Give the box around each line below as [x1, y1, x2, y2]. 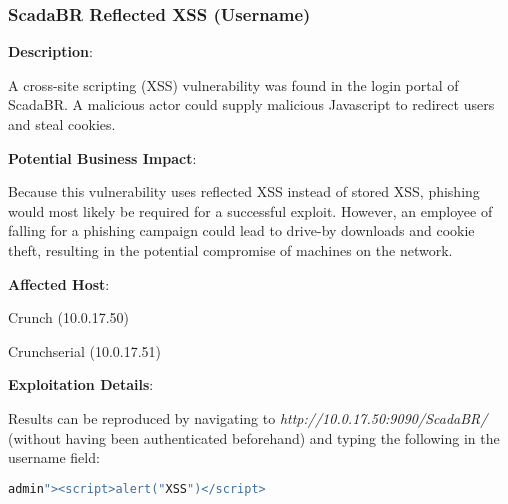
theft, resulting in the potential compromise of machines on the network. [8, 239, 453, 260]
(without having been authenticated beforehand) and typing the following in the [8, 427, 500, 448]
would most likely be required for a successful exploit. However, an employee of [8, 200, 493, 221]
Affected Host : [8, 273, 110, 294]
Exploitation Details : [8, 374, 154, 395]
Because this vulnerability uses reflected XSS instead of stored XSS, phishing [8, 181, 480, 202]
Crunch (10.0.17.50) [8, 307, 130, 328]
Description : [8, 41, 93, 62]
